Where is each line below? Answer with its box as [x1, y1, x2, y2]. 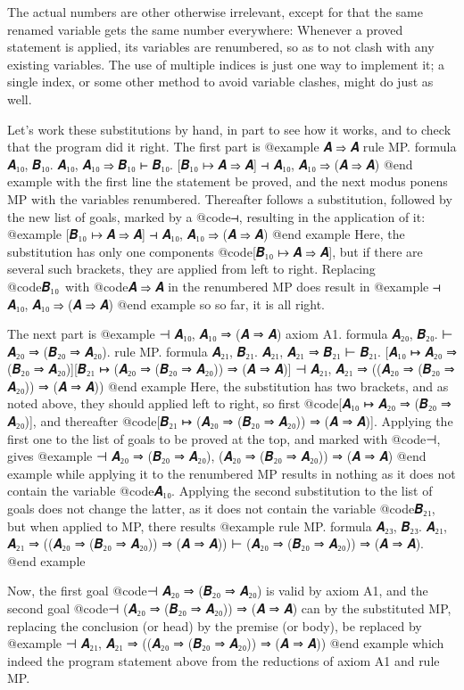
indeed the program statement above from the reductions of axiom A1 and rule [7, 651, 440, 669]
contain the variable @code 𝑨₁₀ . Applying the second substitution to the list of [7, 481, 433, 500]
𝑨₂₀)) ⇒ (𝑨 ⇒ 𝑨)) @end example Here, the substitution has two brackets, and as [7, 376, 449, 395]
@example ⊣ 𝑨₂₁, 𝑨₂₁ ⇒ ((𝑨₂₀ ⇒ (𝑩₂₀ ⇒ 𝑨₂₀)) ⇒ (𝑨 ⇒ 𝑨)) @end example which [7, 634, 444, 653]
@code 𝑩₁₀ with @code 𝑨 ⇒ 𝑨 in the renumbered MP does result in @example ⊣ [7, 276, 442, 295]
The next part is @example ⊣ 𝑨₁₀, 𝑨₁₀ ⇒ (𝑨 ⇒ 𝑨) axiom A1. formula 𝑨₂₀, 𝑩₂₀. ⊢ [7, 324, 453, 343]
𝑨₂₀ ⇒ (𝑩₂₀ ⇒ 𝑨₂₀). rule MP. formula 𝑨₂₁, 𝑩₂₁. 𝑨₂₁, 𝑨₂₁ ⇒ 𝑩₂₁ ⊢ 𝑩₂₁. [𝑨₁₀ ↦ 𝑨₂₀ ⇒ [7, 341, 457, 360]
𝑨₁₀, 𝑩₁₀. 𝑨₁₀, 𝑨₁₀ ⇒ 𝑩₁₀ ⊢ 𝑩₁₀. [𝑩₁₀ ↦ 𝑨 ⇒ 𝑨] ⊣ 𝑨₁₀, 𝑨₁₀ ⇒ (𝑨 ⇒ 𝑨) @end [7, 154, 413, 173]
